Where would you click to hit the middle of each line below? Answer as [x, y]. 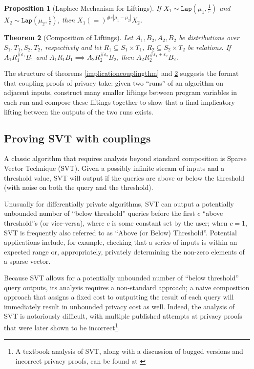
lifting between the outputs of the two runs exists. [79, 111]
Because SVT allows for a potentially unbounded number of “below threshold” [121, 277]
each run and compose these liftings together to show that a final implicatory [119, 102]
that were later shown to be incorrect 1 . [62, 326]
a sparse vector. [27, 261]
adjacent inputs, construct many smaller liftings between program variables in [120, 92]
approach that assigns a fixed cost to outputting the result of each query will [119, 297]
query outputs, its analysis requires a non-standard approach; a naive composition [127, 287]
